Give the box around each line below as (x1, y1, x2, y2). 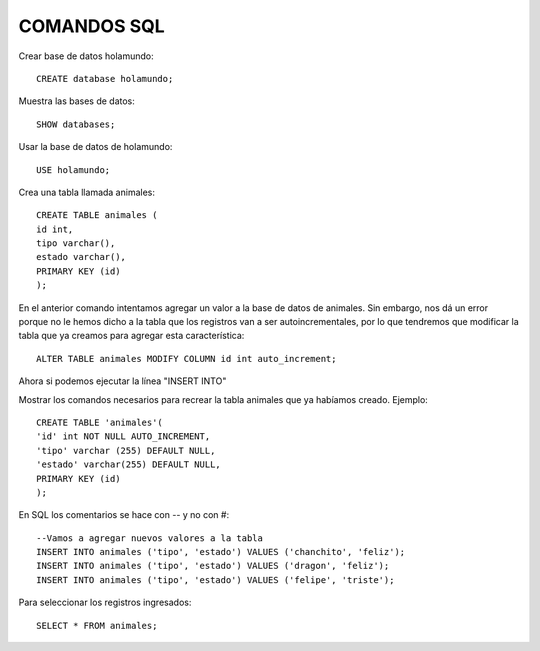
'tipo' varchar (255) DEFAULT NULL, (36, 445, 216, 456)
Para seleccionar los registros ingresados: (18, 596, 192, 609)
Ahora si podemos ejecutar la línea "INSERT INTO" (18, 375, 227, 387)
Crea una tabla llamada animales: (18, 186, 155, 198)
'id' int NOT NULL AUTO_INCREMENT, (36, 431, 211, 442)
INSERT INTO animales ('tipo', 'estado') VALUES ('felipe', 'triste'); (36, 574, 395, 585)
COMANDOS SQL (18, 15, 165, 37)
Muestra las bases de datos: (18, 95, 135, 107)
